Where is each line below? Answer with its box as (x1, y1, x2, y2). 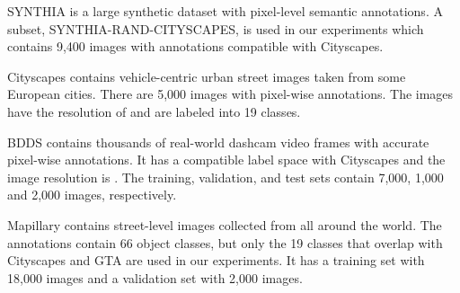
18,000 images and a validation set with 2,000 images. (7, 268, 303, 287)
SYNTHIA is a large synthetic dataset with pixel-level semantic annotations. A (7, 2, 443, 20)
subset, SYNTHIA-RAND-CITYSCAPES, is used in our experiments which (7, 19, 424, 38)
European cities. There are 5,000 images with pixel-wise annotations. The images (7, 84, 454, 103)
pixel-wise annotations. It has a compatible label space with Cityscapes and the (7, 150, 446, 169)
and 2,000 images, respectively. (7, 185, 177, 204)
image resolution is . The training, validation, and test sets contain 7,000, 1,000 (7, 167, 444, 186)
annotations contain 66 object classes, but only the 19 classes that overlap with (7, 233, 443, 252)
